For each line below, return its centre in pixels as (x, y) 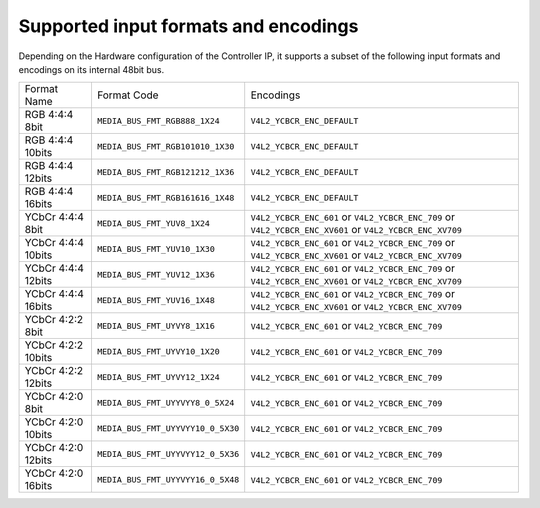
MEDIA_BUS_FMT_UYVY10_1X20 (158, 351)
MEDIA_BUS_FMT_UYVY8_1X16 (155, 325)
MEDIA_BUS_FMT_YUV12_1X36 (155, 274)
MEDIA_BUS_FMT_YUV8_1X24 (153, 223)
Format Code (127, 95)
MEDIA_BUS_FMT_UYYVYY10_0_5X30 (168, 428)
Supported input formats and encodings (188, 26)
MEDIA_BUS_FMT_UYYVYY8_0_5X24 (165, 402)
